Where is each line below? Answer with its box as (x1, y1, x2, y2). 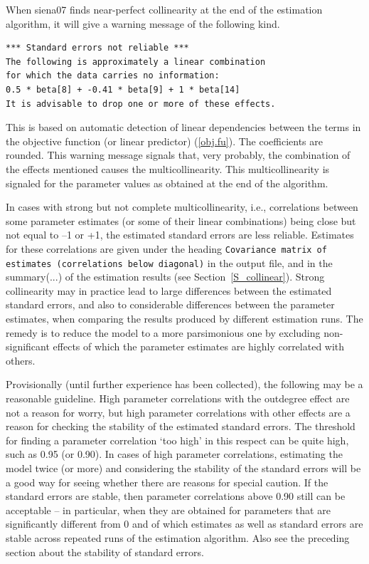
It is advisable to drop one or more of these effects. (6, 98, 276, 109)
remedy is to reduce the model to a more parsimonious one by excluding (6, 325, 321, 340)
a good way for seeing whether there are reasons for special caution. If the (6, 474, 328, 489)
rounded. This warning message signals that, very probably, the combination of (6, 147, 351, 162)
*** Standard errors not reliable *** (6, 43, 189, 53)
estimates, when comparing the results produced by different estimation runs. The (6, 311, 363, 325)
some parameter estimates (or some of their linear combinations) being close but (6, 213, 356, 228)
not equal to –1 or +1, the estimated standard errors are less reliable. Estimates (6, 227, 354, 242)
